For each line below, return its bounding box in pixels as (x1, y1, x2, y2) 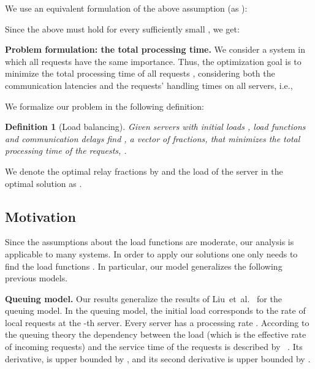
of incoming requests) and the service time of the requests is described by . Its (5, 340, 303, 353)
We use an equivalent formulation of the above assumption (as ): (5, 2, 248, 14)
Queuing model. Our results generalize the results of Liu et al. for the (5, 292, 282, 305)
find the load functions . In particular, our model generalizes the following (5, 259, 283, 272)
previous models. (5, 272, 68, 284)
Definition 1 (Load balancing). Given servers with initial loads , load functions (5, 120, 306, 133)
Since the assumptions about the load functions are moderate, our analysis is (5, 235, 294, 248)
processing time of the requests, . (5, 144, 127, 157)
